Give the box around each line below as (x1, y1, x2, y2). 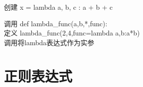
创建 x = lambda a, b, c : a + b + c (4, 2, 113, 12)
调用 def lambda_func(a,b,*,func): (4, 18, 107, 28)
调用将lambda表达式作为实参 (4, 37, 95, 47)
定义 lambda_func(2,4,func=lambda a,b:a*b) (4, 28, 140, 38)
